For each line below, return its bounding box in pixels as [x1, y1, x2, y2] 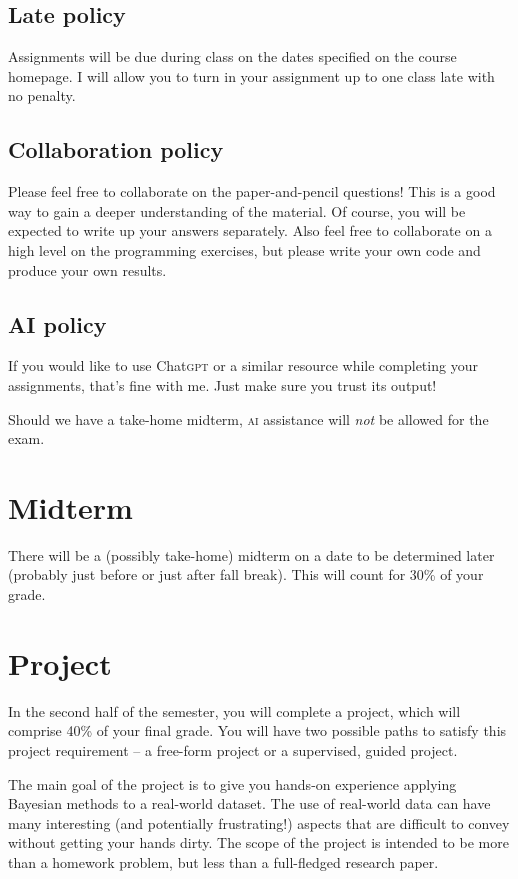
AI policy [8, 308, 107, 339]
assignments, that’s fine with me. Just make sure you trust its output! [8, 374, 437, 395]
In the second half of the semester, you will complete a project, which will [8, 700, 461, 721]
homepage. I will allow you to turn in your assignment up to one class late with [8, 65, 495, 86]
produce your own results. [8, 259, 167, 280]
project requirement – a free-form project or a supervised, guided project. [8, 739, 458, 760]
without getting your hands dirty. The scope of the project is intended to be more [8, 832, 509, 853]
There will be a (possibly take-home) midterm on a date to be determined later [8, 544, 495, 565]
